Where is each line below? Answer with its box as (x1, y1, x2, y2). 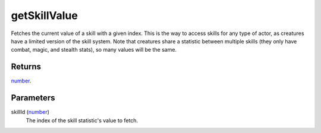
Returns (11, 62, 42, 72)
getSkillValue (11, 9, 78, 22)
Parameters (11, 93, 55, 103)
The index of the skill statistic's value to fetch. (26, 116, 139, 124)
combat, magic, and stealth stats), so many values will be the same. (11, 46, 177, 53)
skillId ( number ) (11, 109, 50, 116)
